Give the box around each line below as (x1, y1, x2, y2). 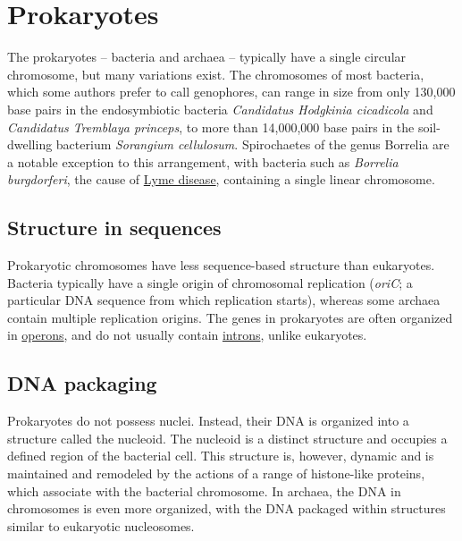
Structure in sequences (7, 214, 222, 241)
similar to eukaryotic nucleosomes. (7, 516, 195, 535)
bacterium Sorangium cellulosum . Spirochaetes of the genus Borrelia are (55, 135, 449, 154)
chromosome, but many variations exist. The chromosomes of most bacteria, (7, 64, 424, 83)
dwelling (7, 135, 53, 154)
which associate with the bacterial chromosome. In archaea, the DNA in (7, 481, 401, 500)
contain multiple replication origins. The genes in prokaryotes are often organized (7, 308, 453, 326)
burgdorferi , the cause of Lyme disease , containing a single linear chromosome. (7, 170, 435, 189)
